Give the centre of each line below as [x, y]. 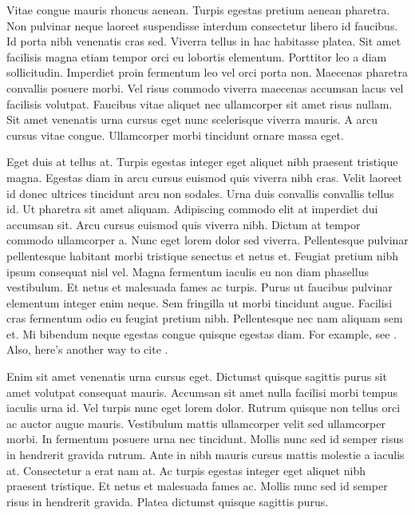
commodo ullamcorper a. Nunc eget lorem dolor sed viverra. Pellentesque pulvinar [207, 240]
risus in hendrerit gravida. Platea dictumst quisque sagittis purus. [168, 501]
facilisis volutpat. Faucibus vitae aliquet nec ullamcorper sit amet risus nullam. [200, 103]
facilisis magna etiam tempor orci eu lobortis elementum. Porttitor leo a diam [197, 56]
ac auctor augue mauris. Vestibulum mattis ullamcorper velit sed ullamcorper [196, 423]
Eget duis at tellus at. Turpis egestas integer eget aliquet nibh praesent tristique [202, 162]
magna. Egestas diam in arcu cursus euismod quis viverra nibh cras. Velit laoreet [205, 177]
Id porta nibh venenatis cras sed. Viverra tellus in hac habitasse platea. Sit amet [204, 41]
